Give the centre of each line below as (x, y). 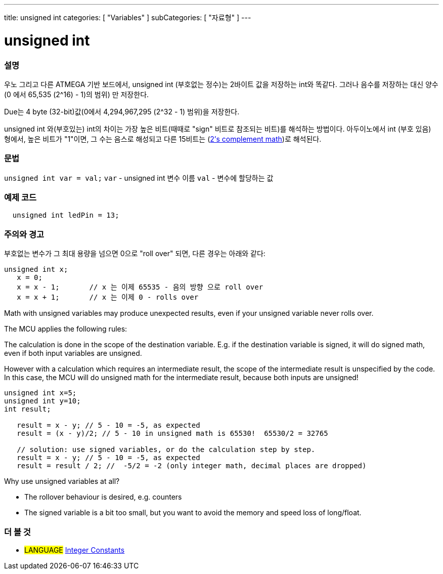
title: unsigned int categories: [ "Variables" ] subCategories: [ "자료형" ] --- (128, 17)
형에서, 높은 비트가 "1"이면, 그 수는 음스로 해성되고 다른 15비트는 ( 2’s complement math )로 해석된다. (163, 139)
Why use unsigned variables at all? (62, 481)
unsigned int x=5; (40, 393)
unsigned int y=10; (42, 401)
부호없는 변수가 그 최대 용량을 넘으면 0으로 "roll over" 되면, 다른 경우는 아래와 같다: (135, 254)
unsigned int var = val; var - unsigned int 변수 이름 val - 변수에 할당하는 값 (139, 178)
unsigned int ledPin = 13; (66, 215)
